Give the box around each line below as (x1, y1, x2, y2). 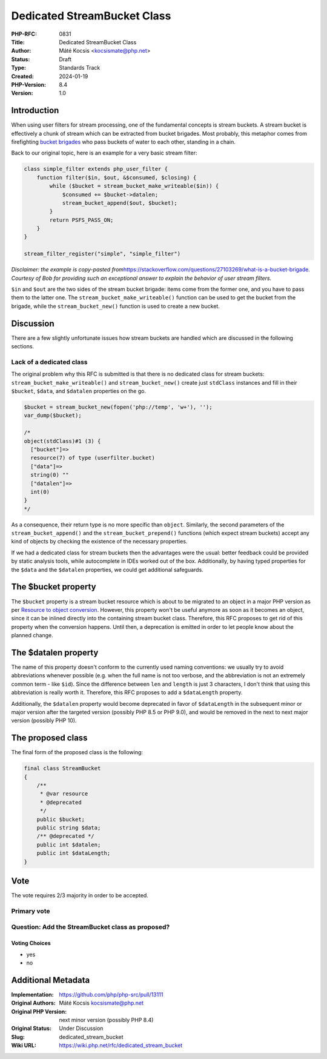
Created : (11, 73, 35, 80)
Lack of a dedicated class (11, 357, 88, 366)
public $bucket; (36, 815, 85, 823)
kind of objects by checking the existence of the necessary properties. (11, 538, 188, 545)
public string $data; (36, 824, 101, 831)
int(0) (30, 488, 50, 495)
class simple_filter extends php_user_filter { (24, 165, 168, 173)
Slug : (11, 1033, 25, 1040)
